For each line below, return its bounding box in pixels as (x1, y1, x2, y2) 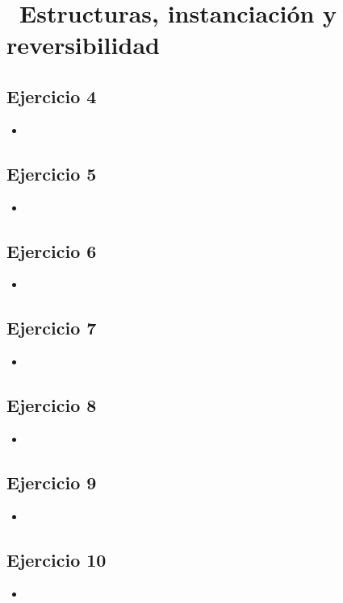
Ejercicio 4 (6, 83, 97, 108)
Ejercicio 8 (6, 393, 97, 418)
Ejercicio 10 (6, 547, 107, 572)
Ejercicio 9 (6, 469, 97, 494)
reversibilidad (6, 28, 160, 61)
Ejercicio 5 (6, 160, 97, 185)
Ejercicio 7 (6, 315, 97, 340)
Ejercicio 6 (6, 238, 97, 263)
